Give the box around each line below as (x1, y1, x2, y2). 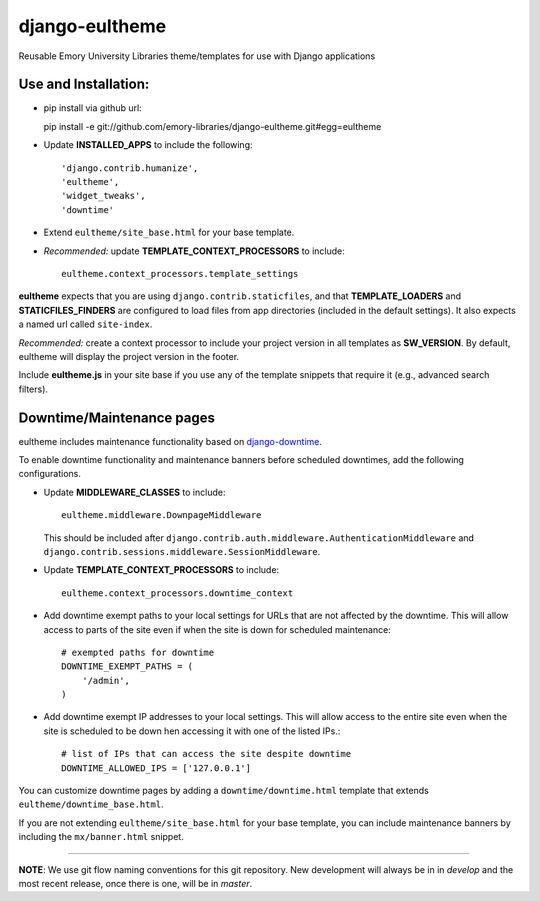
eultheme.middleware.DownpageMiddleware (61, 510, 262, 521)
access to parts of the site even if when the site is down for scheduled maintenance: (43, 623, 392, 635)
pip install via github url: (43, 102, 142, 114)
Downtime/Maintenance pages (18, 409, 215, 426)
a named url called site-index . (18, 318, 153, 330)
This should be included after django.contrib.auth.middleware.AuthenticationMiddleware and (43, 531, 475, 544)
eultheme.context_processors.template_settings (61, 268, 299, 279)
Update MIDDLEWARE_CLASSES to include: (43, 486, 226, 498)
